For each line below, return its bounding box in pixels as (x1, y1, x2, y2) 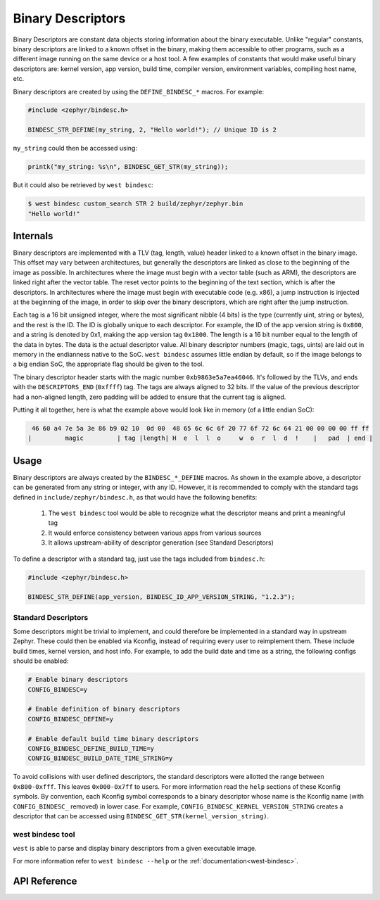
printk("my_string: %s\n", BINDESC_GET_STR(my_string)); (27, 163, 229, 171)
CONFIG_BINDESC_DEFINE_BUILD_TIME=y (27, 744, 155, 752)
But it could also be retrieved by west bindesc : (13, 181, 154, 189)
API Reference (13, 875, 77, 887)
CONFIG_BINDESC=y (27, 685, 88, 693)
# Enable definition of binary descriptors (27, 705, 181, 714)
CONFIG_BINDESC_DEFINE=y (27, 715, 114, 723)
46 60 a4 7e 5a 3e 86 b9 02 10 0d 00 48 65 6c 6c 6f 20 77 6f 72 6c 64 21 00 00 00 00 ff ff (32, 424, 369, 432)
